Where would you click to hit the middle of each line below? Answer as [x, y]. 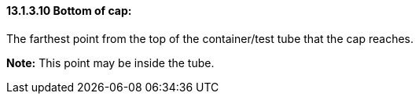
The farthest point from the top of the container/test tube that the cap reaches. [210, 38]
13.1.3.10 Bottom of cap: [69, 11]
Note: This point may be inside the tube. [110, 62]
